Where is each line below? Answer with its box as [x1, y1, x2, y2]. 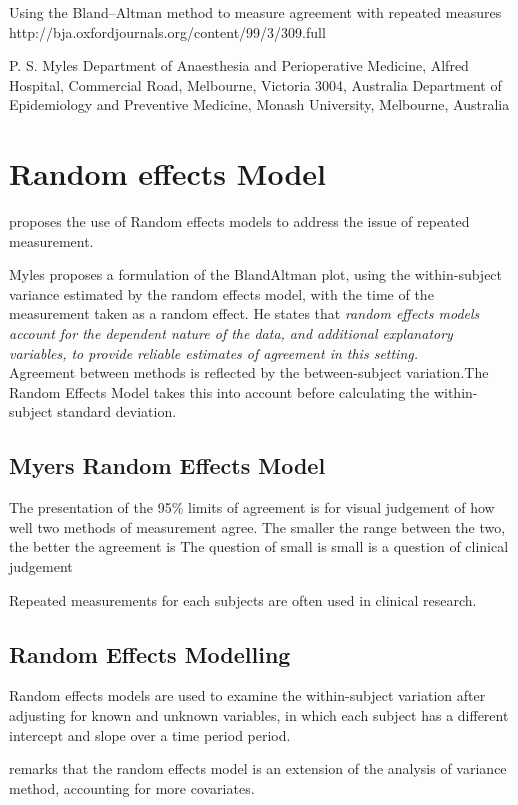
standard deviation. [57, 401, 177, 422]
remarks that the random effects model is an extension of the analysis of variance [9, 758, 507, 779]
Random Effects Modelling [9, 638, 291, 669]
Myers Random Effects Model [9, 450, 326, 481]
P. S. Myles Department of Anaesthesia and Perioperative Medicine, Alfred [9, 55, 469, 76]
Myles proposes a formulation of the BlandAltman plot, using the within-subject [9, 264, 503, 285]
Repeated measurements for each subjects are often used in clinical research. [9, 589, 477, 610]
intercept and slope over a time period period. [9, 724, 291, 745]
